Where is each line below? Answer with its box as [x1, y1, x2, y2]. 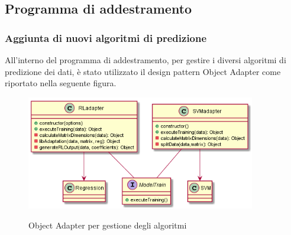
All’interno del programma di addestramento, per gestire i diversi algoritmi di [5, 54, 286, 66]
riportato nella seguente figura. [5, 77, 117, 89]
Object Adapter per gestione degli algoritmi [28, 218, 187, 231]
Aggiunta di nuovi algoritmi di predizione [5, 30, 207, 45]
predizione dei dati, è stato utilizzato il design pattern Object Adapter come [5, 65, 281, 77]
